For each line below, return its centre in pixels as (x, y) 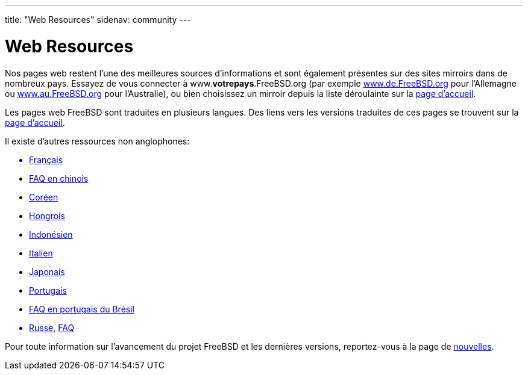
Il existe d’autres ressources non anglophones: (97, 141)
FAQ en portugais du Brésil (82, 309)
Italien (41, 253)
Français (46, 160)
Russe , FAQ (52, 327)
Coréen (44, 197)
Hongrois (47, 215)
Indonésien (51, 234)
